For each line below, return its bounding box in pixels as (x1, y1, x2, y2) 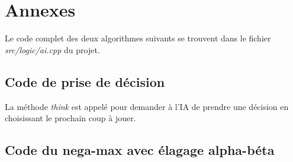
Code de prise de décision (5, 72, 165, 90)
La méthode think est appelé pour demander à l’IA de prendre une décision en (5, 100, 289, 112)
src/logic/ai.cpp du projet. (5, 43, 100, 56)
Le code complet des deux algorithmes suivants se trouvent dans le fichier (5, 32, 271, 44)
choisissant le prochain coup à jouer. (5, 112, 136, 124)
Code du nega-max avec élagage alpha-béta (5, 141, 275, 159)
